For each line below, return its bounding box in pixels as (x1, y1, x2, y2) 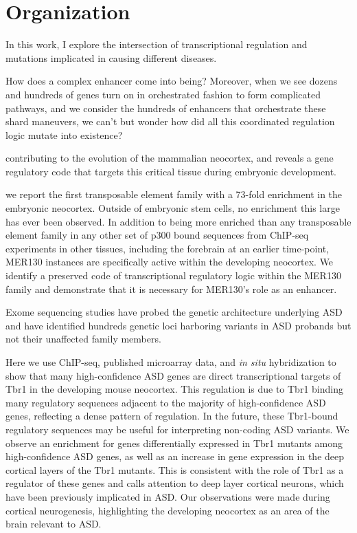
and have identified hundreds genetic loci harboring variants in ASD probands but (5, 318, 352, 332)
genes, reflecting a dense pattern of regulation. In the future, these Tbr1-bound (5, 409, 338, 423)
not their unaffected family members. (5, 331, 161, 346)
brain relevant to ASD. (5, 516, 102, 531)
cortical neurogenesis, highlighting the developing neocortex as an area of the (5, 503, 330, 517)
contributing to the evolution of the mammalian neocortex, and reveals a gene (5, 151, 334, 165)
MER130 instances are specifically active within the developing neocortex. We (5, 254, 334, 269)
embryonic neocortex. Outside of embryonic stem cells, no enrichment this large (5, 201, 340, 215)
